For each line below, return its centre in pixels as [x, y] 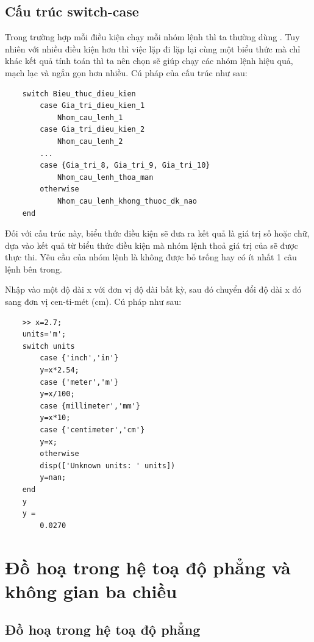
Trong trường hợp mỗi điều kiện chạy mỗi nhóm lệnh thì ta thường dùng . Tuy [152, 37]
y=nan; [53, 478]
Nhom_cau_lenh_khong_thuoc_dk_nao [127, 201]
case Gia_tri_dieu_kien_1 [92, 106]
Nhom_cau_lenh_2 [90, 141]
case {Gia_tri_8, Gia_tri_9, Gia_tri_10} [125, 166]
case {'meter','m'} [79, 382]
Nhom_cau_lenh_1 [90, 117]
